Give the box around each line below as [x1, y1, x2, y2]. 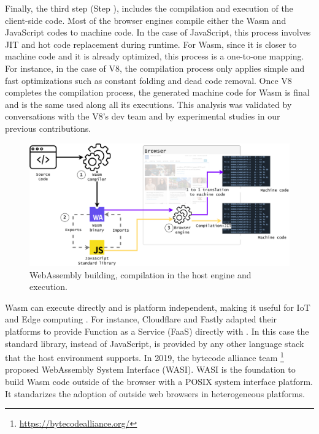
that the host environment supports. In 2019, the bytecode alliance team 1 [5, 349, 284, 364]
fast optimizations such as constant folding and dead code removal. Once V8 [5, 74, 292, 86]
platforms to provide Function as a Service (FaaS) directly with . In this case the [5, 324, 309, 337]
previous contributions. [5, 121, 91, 134]
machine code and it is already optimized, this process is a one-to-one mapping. [5, 50, 304, 63]
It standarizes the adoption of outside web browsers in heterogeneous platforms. [5, 387, 305, 400]
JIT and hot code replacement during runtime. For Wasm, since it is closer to [5, 37, 297, 50]
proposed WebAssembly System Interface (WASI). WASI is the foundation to [5, 363, 296, 376]
